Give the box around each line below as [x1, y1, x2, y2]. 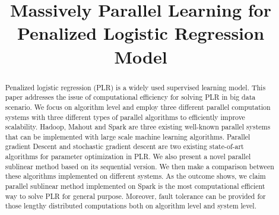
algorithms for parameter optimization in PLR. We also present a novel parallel [5, 151, 251, 162]
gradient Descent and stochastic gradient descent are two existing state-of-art [5, 141, 244, 151]
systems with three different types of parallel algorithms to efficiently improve [5, 112, 245, 122]
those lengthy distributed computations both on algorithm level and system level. [5, 201, 256, 211]
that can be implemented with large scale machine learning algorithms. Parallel [5, 131, 251, 141]
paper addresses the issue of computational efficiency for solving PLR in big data [5, 92, 256, 102]
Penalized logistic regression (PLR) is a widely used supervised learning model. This [5, 82, 266, 92]
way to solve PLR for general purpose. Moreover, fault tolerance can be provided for [5, 191, 266, 201]
